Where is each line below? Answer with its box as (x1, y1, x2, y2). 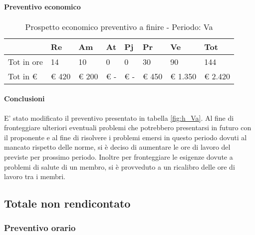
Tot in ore (8, 55, 43, 67)
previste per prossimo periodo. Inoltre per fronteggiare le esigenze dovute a (4, 151, 233, 162)
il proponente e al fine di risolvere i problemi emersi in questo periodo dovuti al (4, 132, 247, 142)
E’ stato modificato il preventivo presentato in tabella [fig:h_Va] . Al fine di (4, 112, 234, 123)
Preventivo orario (4, 222, 76, 234)
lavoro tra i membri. (4, 171, 66, 182)
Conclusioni (4, 93, 45, 104)
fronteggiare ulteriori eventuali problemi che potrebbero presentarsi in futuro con (4, 122, 252, 133)
